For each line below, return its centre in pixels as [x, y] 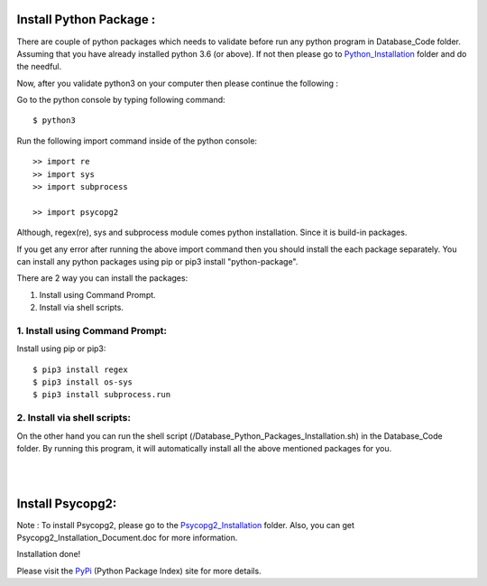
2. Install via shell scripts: [74, 418]
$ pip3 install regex [80, 369]
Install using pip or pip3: [61, 349]
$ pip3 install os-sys [83, 382]
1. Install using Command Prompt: [92, 330]
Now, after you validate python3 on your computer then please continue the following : [177, 83]
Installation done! [49, 554]
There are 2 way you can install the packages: [102, 278]
